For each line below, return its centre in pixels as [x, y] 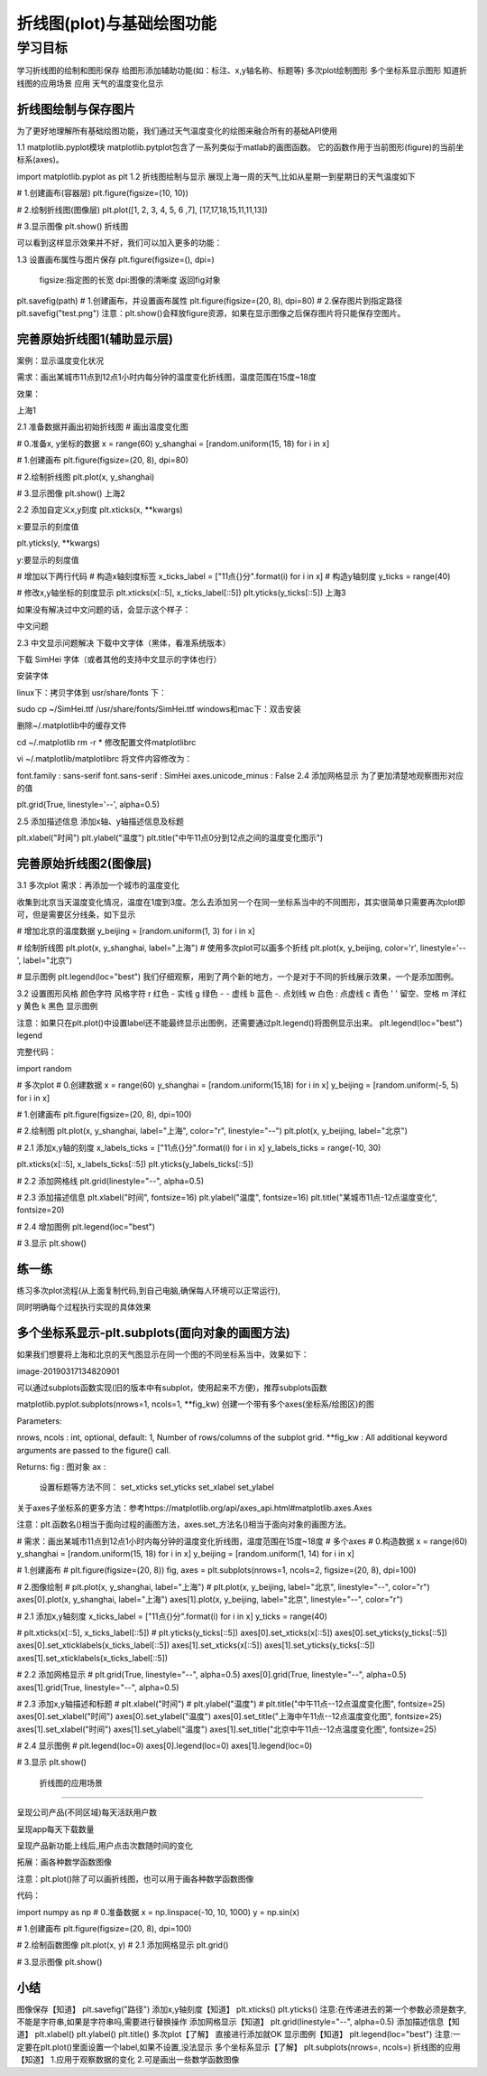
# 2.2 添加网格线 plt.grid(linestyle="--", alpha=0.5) [110, 1181]
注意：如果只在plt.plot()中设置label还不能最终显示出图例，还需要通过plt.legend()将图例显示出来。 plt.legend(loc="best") [240, 1023]
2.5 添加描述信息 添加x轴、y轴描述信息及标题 [101, 821]
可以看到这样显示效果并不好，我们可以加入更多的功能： [119, 243]
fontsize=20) [41, 1210]
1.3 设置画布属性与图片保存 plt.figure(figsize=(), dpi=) [116, 259]
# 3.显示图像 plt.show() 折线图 [73, 227]
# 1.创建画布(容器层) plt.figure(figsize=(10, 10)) [103, 193]
